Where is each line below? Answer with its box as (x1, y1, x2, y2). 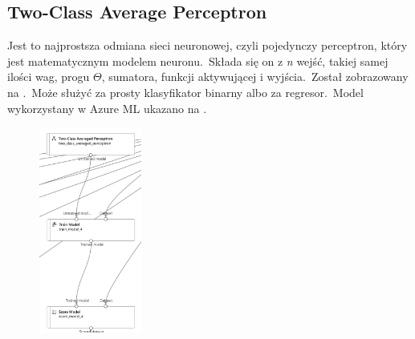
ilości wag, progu (7, 68, 90, 85)
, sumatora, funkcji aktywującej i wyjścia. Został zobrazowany (101, 68, 409, 85)
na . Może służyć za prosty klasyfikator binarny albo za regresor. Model (7, 83, 364, 100)
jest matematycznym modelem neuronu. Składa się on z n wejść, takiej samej (7, 52, 389, 69)
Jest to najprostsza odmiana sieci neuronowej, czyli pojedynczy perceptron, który (7, 37, 408, 54)
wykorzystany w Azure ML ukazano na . (7, 99, 207, 116)
